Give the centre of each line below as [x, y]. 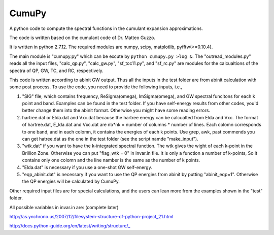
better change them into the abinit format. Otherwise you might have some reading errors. [116, 110]
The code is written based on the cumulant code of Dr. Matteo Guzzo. [82, 38]
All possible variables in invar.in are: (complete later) [64, 207]
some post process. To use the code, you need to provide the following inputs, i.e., [96, 87]
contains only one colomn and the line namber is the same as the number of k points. [111, 160]
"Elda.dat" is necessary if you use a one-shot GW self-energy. [87, 167]
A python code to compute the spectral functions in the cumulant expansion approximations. [106, 28]
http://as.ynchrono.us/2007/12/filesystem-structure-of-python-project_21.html [91, 216]
